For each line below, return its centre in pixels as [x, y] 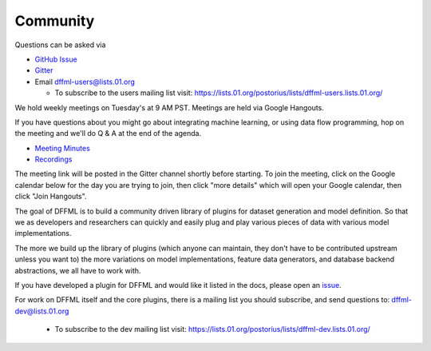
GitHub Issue [56, 59]
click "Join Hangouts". [51, 197]
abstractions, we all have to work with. [78, 270]
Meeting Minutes [63, 148]
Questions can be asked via [60, 45]
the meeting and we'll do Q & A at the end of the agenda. [108, 134]
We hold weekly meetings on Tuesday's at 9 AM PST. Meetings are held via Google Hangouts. [170, 107]
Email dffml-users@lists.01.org [85, 82]
